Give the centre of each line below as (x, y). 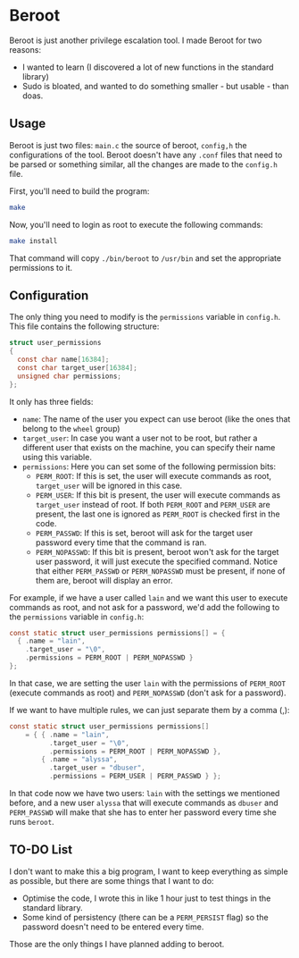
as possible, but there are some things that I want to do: (112, 880)
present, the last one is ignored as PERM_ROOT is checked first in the (158, 514)
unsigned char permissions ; (70, 376)
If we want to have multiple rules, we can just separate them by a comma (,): (149, 710)
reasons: (25, 49)
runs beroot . (32, 822)
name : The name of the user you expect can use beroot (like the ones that (156, 419)
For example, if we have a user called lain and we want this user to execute (149, 597)
